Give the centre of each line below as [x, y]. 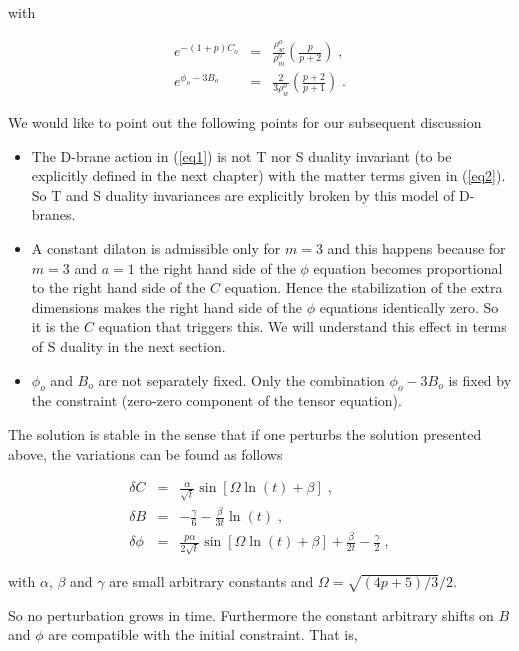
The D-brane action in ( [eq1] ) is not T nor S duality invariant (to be [241, 155]
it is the [55, 326]
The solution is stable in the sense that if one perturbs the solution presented [245, 433]
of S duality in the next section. [128, 345]
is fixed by [480, 379]
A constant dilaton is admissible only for [156, 248]
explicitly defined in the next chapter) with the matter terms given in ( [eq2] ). [268, 175]
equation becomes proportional [408, 267]
